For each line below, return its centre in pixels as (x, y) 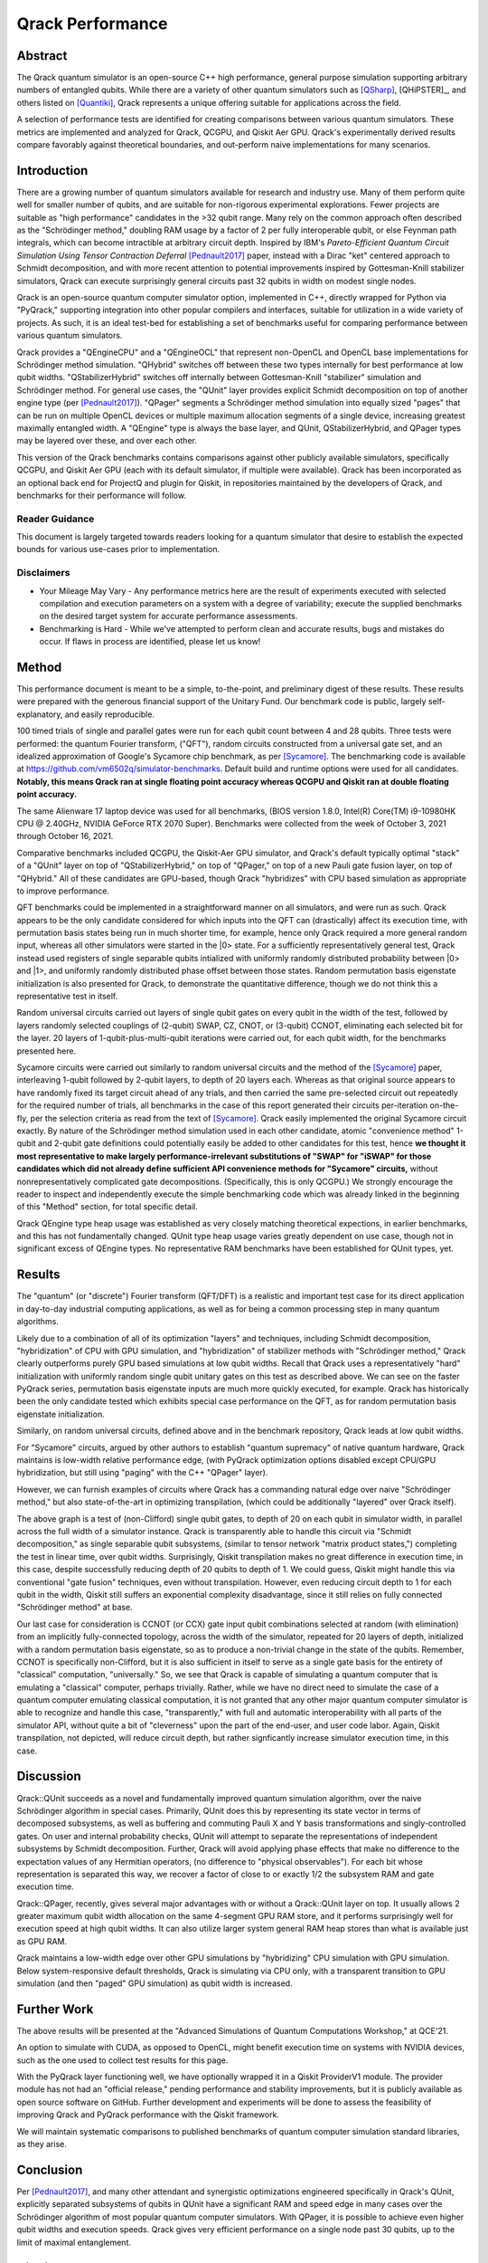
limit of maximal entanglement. (74, 2242)
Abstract (42, 56)
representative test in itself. (67, 997)
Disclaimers (43, 573)
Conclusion (50, 2169)
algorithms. (38, 1322)
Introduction (52, 171)
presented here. (47, 1051)
